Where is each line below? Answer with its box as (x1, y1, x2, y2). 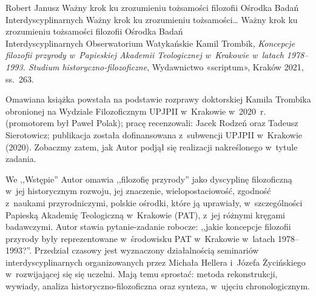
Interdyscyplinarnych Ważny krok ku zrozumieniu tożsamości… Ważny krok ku (5, 13, 298, 25)
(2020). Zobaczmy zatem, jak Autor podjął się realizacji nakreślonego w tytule (5, 140, 298, 153)
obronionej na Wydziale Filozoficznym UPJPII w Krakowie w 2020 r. (5, 104, 266, 117)
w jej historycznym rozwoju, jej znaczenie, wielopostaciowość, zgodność (5, 184, 271, 197)
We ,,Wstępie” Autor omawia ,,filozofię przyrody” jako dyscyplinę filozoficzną (5, 172, 292, 185)
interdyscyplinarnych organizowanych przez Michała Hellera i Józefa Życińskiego (5, 255, 306, 268)
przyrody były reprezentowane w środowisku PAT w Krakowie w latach (5, 232, 275, 244)
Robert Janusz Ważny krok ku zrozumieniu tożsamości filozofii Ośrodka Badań (5, 1, 299, 13)
